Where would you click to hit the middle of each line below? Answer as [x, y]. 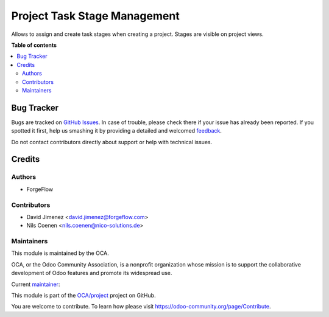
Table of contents [34, 45]
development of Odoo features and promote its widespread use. [92, 273]
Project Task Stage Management [95, 16]
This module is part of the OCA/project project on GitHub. [83, 295]
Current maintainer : [36, 284]
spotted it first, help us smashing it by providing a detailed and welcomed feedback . [117, 131]
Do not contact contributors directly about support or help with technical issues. [112, 142]
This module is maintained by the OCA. [60, 253]
